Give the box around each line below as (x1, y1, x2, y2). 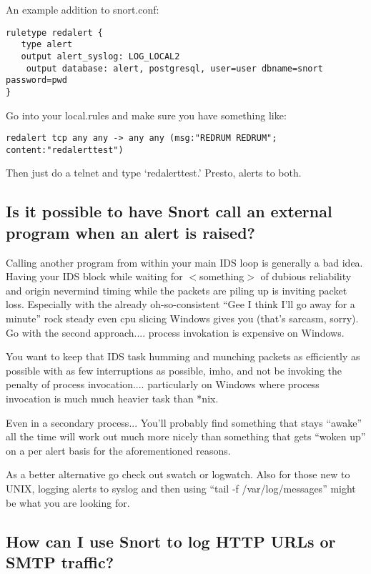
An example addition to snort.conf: (6, 2, 159, 16)
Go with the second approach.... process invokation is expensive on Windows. (6, 325, 345, 340)
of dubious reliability (260, 269, 352, 284)
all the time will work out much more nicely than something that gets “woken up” (6, 429, 366, 444)
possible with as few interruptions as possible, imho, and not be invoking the (6, 362, 342, 377)
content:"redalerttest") (6, 144, 124, 155)
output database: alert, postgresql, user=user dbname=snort (26, 63, 323, 74)
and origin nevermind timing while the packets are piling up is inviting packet (6, 282, 347, 297)
